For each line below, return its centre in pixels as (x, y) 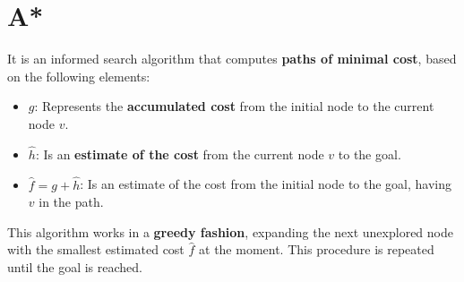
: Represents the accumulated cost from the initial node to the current (234, 106)
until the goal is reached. (75, 266)
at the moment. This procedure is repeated (317, 249)
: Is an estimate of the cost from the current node (180, 154)
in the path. (71, 202)
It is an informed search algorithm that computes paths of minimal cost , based (232, 59)
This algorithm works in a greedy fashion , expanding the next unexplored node (230, 231)
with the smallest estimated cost (96, 249)
